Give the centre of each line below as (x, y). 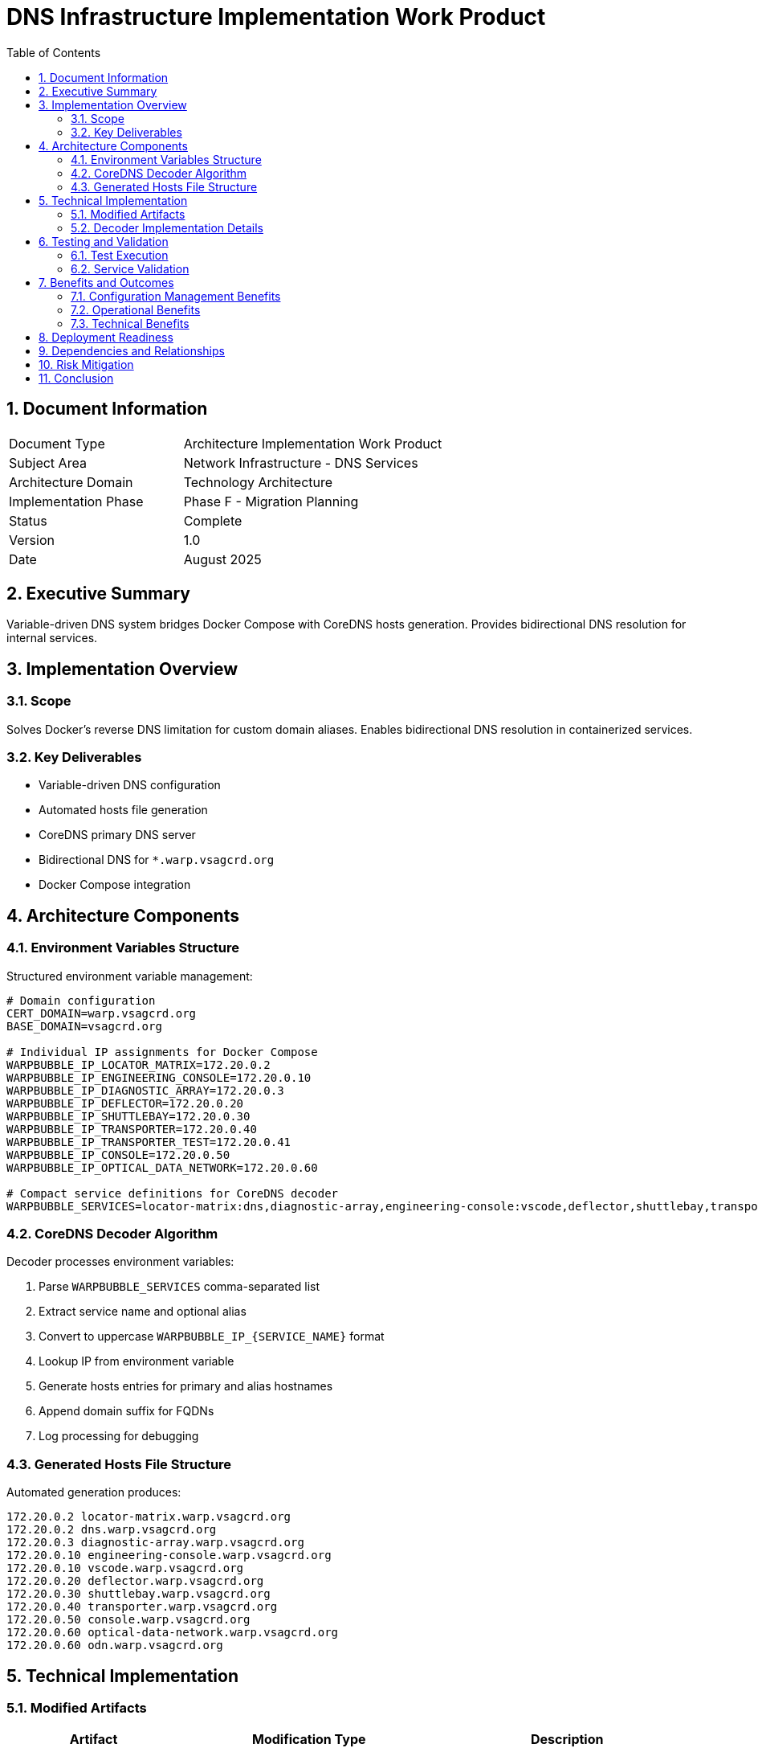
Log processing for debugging (119, 1436)
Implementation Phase (76, 501)
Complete (213, 520)
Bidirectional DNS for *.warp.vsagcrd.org (157, 860)
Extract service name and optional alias (143, 1312)
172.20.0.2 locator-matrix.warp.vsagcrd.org (149, 1517)
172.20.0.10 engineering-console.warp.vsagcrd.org (169, 1556)
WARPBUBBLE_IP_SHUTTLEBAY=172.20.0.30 (128, 1116)
